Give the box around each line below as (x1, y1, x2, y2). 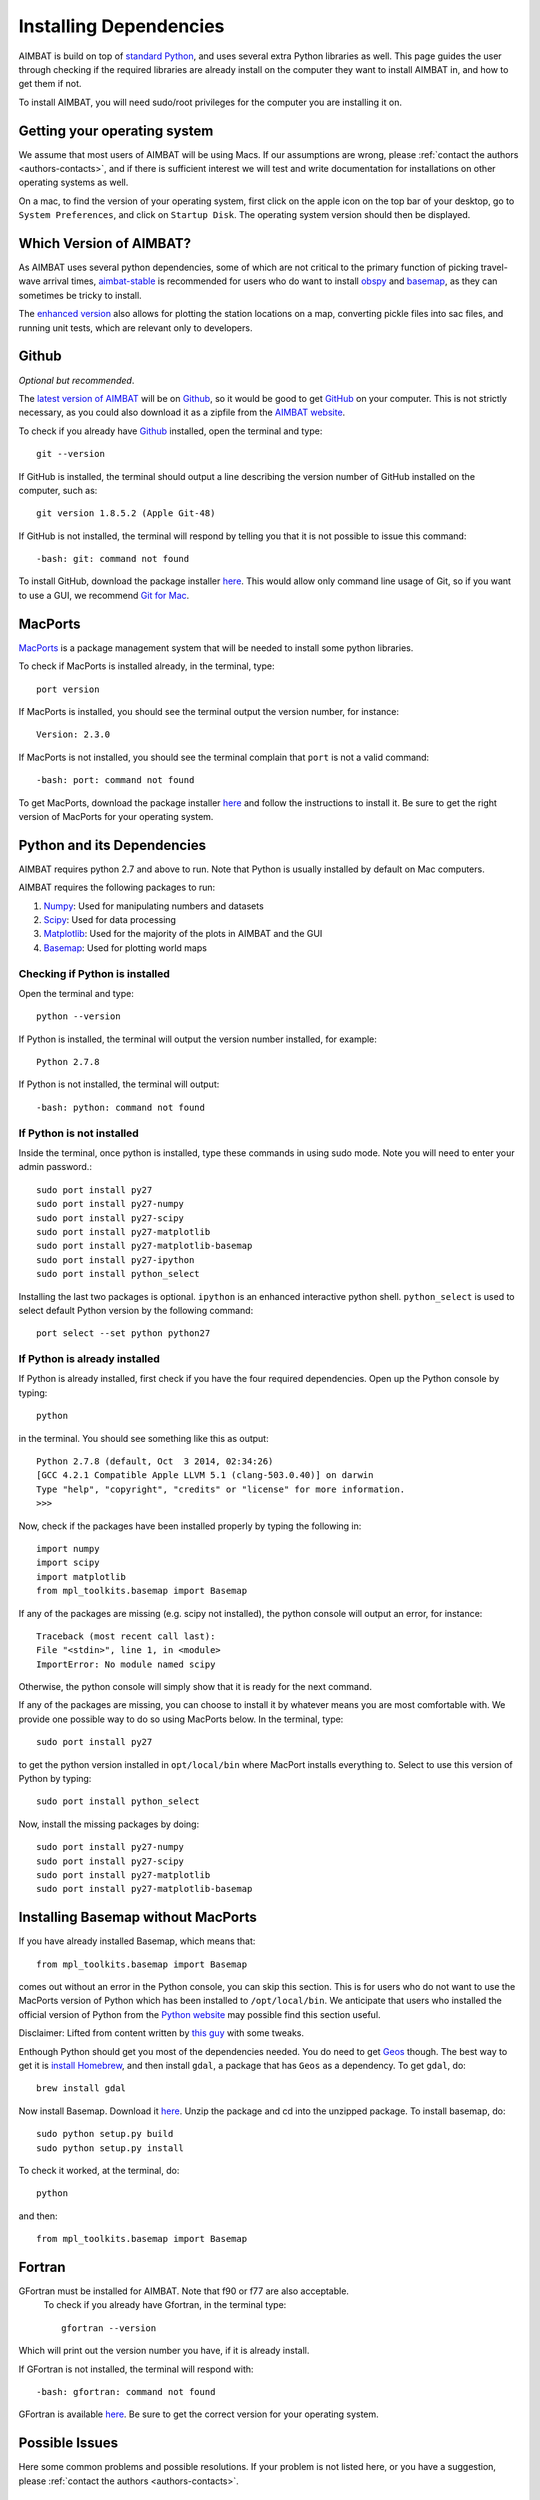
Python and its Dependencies (18, 836, 207, 854)
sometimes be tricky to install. (18, 289, 142, 301)
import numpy (36, 1543, 100, 1554)
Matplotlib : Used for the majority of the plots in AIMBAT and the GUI (43, 928, 323, 940)
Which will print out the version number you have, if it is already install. (18, 2345, 310, 2357)
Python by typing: (18, 1773, 92, 1785)
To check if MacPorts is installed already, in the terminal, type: (18, 660, 275, 672)
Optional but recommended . (18, 374, 135, 386)
